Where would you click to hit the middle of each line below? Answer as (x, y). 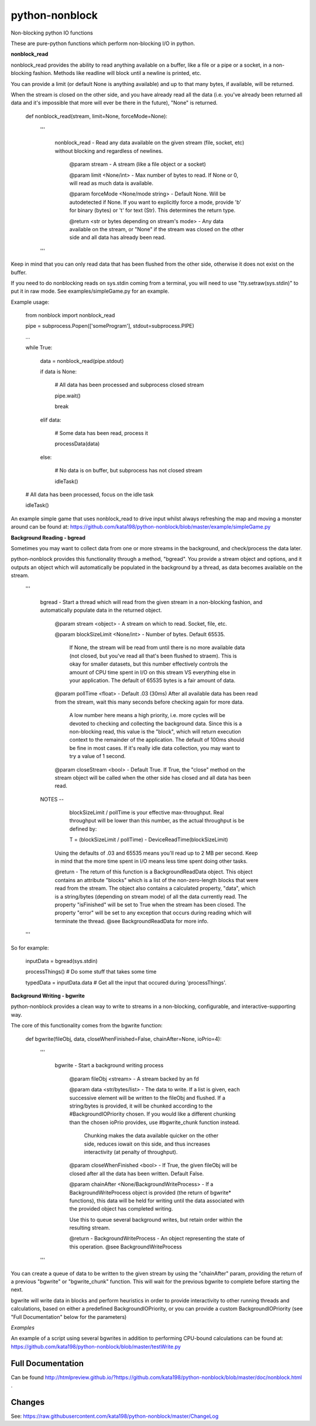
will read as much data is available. (111, 183)
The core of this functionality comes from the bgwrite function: (87, 1026)
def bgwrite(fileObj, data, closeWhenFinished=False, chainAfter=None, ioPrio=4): (123, 1038)
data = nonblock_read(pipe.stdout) (82, 361)
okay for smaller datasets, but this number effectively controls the (149, 664)
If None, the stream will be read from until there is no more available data (157, 647)
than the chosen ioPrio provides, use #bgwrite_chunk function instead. (154, 1122)
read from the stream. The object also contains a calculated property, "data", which (155, 888)
